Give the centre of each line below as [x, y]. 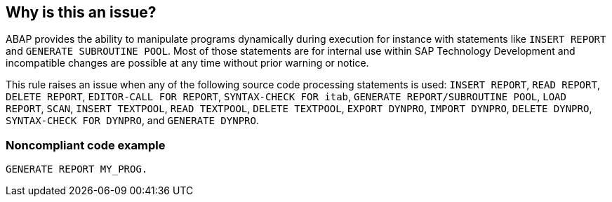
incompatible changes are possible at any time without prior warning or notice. [187, 63]
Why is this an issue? [81, 12]
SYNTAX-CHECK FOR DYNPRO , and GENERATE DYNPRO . [132, 121]
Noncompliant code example [86, 145]
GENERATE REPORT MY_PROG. [77, 169]
